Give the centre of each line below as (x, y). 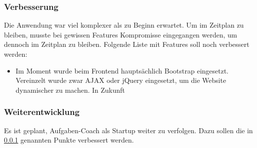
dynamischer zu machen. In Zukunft (70, 90)
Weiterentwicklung (42, 112)
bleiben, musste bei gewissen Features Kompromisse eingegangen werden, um (121, 34)
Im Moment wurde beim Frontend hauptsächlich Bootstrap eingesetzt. (122, 70)
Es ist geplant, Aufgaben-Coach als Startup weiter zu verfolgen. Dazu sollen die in (128, 130)
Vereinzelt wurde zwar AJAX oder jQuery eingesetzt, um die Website (121, 80)
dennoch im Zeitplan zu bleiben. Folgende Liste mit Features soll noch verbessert (127, 44)
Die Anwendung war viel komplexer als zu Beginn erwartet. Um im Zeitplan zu (124, 25)
